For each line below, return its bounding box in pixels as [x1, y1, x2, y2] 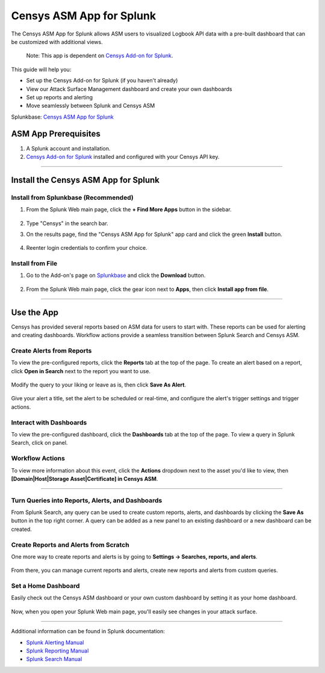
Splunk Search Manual [26, 656, 82, 663]
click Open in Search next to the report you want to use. [11, 367, 150, 374]
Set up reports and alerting [26, 93, 93, 101]
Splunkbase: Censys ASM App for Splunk [11, 113, 114, 120]
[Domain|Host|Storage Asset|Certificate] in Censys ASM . [11, 475, 158, 482]
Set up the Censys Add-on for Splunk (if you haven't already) [26, 77, 178, 84]
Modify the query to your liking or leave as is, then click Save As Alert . [11, 381, 187, 388]
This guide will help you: [11, 66, 72, 73]
